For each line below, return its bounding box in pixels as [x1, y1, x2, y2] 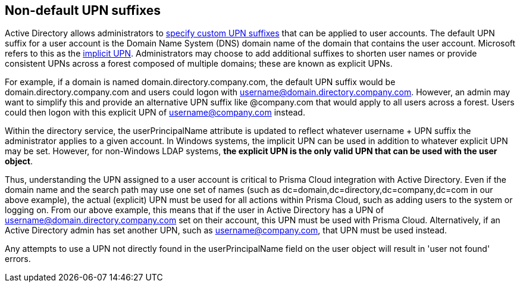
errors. [5, 254, 31, 264]
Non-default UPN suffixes [5, 3, 161, 18]
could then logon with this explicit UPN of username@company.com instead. [5, 107, 305, 118]
